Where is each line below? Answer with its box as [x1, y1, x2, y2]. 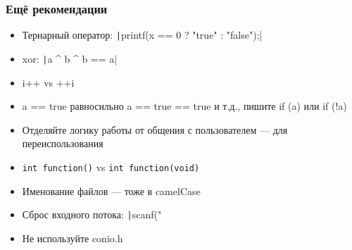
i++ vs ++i [22, 75, 75, 89]
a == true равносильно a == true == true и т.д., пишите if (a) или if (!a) [22, 99, 347, 113]
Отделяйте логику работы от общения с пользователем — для [22, 122, 288, 137]
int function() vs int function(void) [22, 159, 200, 174]
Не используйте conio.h [22, 230, 123, 245]
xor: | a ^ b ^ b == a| [22, 51, 118, 65]
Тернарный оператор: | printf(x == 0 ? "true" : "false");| [22, 27, 263, 42]
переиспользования [22, 136, 103, 151]
